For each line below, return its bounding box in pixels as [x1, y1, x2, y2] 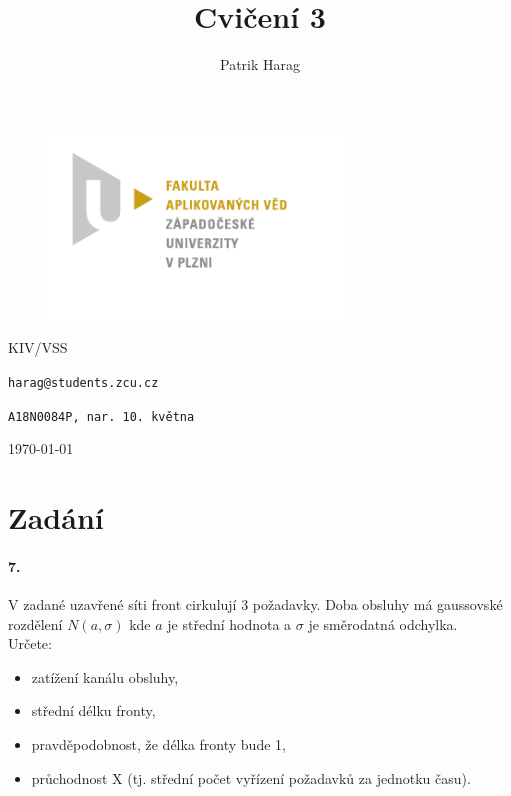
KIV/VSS [8, 337, 68, 358]
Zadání [8, 496, 104, 537]
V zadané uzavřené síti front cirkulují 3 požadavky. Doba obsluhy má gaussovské [8, 593, 503, 614]
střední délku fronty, [31, 700, 156, 721]
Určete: [8, 633, 52, 654]
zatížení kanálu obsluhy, [31, 666, 179, 687]
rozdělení [8, 613, 63, 634]
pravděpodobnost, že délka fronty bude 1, [31, 733, 286, 754]
